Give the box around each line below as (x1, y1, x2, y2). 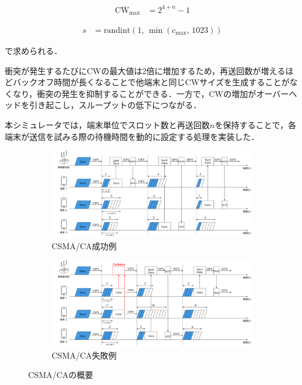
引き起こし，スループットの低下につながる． (29, 99, 202, 111)
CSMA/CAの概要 (28, 369, 93, 381)
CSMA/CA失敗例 (52, 349, 117, 361)
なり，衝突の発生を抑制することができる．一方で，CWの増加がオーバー (12, 87, 289, 99)
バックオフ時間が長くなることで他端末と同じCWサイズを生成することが (12, 76, 290, 88)
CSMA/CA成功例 (52, 239, 117, 252)
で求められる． (5, 45, 62, 57)
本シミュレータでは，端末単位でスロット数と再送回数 (5, 118, 210, 130)
